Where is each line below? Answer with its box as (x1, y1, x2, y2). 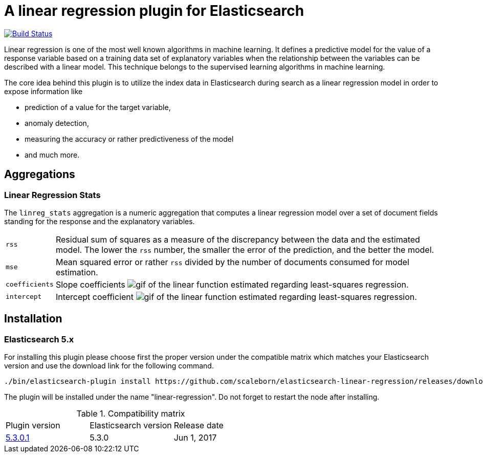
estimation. (55, 267, 98, 277)
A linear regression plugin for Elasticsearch (4, 2, 304, 19)
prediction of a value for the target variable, (25, 102, 171, 112)
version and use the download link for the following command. (4, 361, 214, 371)
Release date (173, 420, 224, 431)
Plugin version (6, 420, 60, 431)
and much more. (25, 150, 80, 159)
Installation (4, 312, 62, 325)
